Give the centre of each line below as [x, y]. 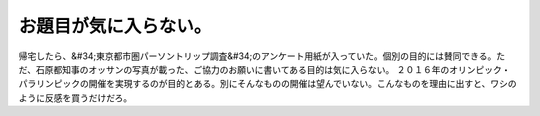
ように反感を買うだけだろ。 [75, 97]
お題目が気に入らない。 [115, 26]
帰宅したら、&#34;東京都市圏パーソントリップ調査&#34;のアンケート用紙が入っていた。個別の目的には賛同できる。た [262, 56]
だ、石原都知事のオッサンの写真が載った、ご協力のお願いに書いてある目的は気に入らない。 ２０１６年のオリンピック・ [264, 69]
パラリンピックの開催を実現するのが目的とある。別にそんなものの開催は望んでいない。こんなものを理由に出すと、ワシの [267, 84]
